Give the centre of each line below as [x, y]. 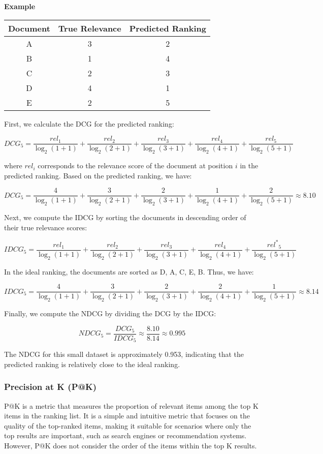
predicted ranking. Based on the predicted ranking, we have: [98, 175]
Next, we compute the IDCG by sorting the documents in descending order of [125, 217]
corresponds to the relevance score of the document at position [135, 165]
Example [20, 6]
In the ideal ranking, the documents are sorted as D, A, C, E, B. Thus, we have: [129, 271]
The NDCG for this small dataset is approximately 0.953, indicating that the [124, 354]
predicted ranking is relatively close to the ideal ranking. [92, 364]
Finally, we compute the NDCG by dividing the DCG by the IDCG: [110, 313]
